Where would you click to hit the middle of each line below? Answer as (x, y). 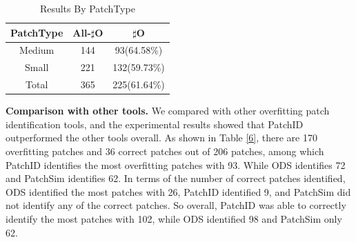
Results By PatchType (87, 8)
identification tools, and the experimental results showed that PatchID (155, 124)
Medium (37, 50)
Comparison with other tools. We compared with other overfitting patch (168, 111)
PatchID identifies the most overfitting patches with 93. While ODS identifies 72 (176, 164)
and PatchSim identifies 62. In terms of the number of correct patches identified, (176, 178)
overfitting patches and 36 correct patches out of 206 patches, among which (165, 151)
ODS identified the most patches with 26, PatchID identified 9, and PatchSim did (178, 191)
